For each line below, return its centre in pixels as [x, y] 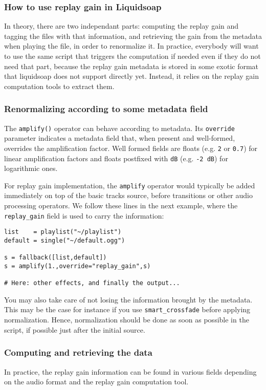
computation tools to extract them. [59, 86]
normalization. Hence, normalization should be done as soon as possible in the [127, 320]
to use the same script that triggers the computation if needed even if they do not [132, 56]
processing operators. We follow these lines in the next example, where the [121, 205]
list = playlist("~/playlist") [63, 232]
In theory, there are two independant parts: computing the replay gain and [121, 26]
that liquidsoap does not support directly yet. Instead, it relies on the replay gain [131, 76]
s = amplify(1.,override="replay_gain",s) [77, 266]
